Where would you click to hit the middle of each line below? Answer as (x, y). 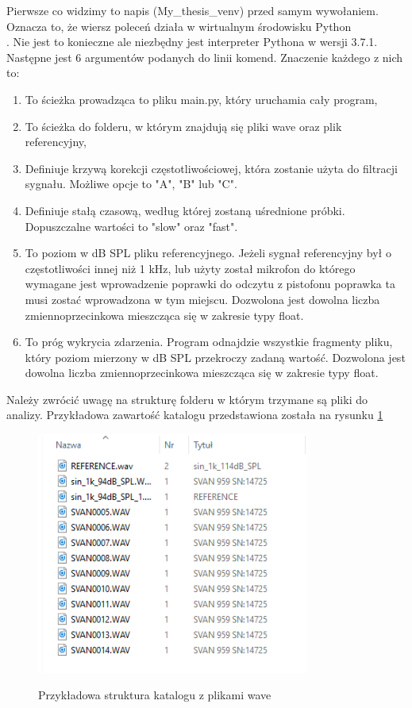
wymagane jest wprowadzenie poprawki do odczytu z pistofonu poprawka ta (210, 284)
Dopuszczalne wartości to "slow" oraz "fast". (131, 226)
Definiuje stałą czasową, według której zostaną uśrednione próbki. (185, 210)
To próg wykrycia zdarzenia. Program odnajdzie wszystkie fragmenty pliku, (209, 342)
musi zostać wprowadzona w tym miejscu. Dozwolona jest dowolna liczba (202, 299)
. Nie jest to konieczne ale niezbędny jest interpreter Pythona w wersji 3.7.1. (192, 42)
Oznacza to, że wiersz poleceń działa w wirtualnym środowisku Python (179, 26)
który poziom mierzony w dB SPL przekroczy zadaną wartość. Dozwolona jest (215, 357)
